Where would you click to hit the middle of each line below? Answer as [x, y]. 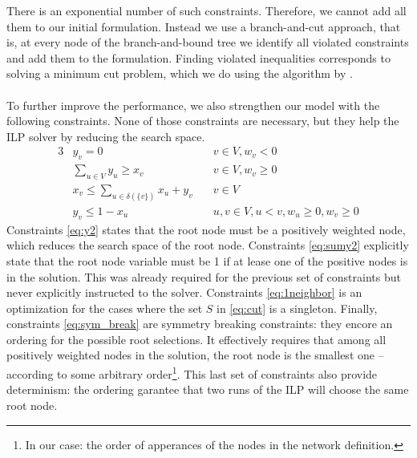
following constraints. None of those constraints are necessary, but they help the [203, 121]
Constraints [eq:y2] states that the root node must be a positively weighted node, [206, 229]
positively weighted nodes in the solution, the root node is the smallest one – [195, 355]
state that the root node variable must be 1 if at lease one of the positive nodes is [207, 260]
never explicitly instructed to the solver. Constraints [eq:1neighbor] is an [184, 292]
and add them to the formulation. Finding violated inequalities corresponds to [198, 57]
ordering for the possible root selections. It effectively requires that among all [196, 339]
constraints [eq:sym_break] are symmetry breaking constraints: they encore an [200, 324]
